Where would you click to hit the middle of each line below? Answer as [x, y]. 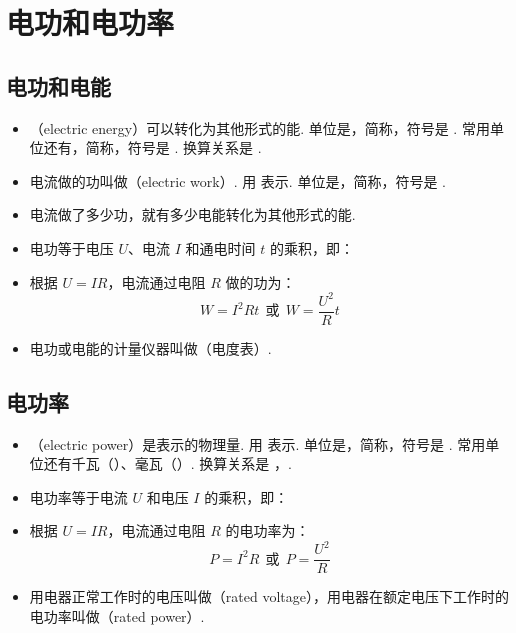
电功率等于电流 [78, 496]
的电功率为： [267, 530]
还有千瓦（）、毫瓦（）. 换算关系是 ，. [167, 463]
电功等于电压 [71, 247]
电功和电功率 [90, 22]
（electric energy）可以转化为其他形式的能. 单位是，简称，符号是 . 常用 [259, 127]
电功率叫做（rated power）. [117, 616]
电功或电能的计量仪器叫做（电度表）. [150, 347]
